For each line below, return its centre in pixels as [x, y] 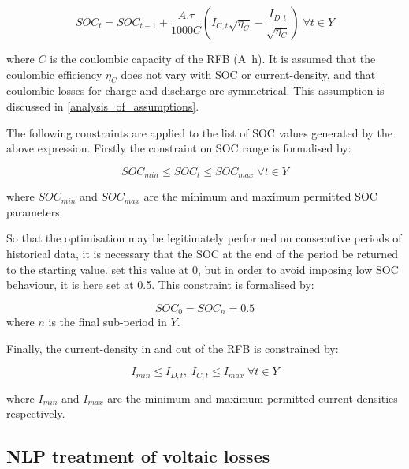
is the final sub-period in [108, 322]
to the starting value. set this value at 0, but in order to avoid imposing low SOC [203, 269]
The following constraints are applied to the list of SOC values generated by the [200, 132]
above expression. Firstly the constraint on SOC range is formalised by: [179, 148]
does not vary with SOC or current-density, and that [248, 74]
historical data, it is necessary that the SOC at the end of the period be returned [203, 253]
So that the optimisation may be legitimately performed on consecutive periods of [204, 238]
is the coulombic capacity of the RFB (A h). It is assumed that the [213, 58]
